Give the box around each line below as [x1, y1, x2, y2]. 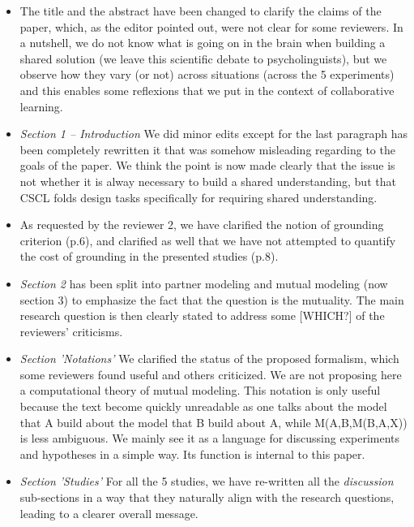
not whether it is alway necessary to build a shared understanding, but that [19, 172, 396, 189]
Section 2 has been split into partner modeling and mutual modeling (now [19, 274, 388, 292]
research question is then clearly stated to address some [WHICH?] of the [19, 307, 385, 324]
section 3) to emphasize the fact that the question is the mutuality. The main [19, 291, 404, 308]
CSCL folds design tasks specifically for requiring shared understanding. [19, 188, 378, 205]
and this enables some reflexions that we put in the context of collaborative [19, 81, 395, 98]
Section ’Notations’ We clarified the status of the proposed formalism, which [19, 350, 399, 367]
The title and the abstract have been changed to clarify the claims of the [19, 2, 382, 19]
